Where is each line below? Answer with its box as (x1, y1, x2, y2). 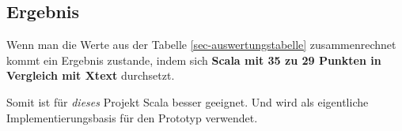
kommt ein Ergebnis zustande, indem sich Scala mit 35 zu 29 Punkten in (6, 51, 381, 68)
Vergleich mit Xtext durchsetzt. (6, 67, 175, 84)
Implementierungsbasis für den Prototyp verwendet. (6, 109, 258, 125)
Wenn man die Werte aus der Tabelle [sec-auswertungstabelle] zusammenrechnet (6, 36, 396, 53)
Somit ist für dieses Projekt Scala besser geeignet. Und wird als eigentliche (6, 93, 369, 110)
